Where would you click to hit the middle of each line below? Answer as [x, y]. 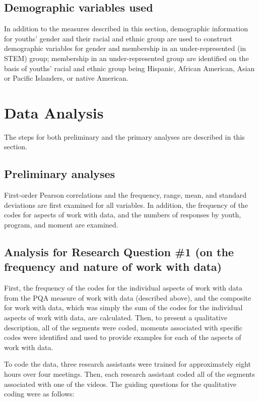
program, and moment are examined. [61, 225]
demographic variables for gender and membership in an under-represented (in [125, 48]
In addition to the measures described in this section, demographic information [126, 28]
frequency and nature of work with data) [113, 267]
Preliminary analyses [60, 174]
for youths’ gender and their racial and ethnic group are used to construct [118, 38]
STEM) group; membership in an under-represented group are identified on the [126, 58]
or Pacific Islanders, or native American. [66, 78]
